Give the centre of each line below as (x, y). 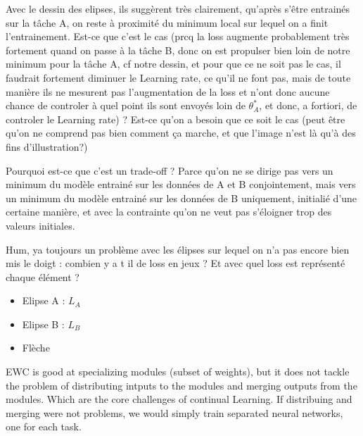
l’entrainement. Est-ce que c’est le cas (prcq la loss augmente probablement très (178, 36)
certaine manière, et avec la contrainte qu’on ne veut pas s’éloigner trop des (169, 212)
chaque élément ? (43, 276)
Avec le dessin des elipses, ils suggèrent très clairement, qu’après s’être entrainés (178, 8)
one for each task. (44, 426)
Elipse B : (43, 324)
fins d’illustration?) (47, 146)
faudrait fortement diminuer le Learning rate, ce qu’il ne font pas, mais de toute (178, 77)
